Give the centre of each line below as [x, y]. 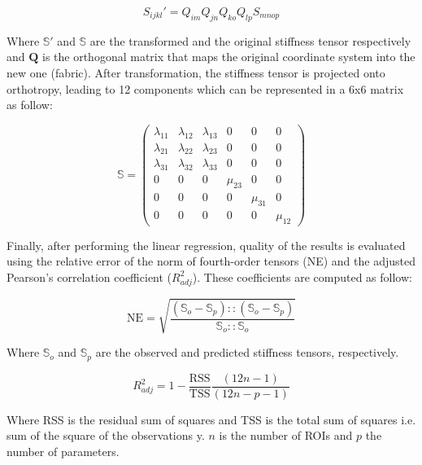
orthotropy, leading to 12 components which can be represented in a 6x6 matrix [205, 88]
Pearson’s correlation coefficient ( [89, 276]
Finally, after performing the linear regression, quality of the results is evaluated [206, 245]
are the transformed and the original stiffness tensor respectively [250, 40]
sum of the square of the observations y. [106, 435]
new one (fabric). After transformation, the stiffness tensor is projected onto [196, 72]
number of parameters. [63, 451]
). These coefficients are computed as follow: [302, 276]
